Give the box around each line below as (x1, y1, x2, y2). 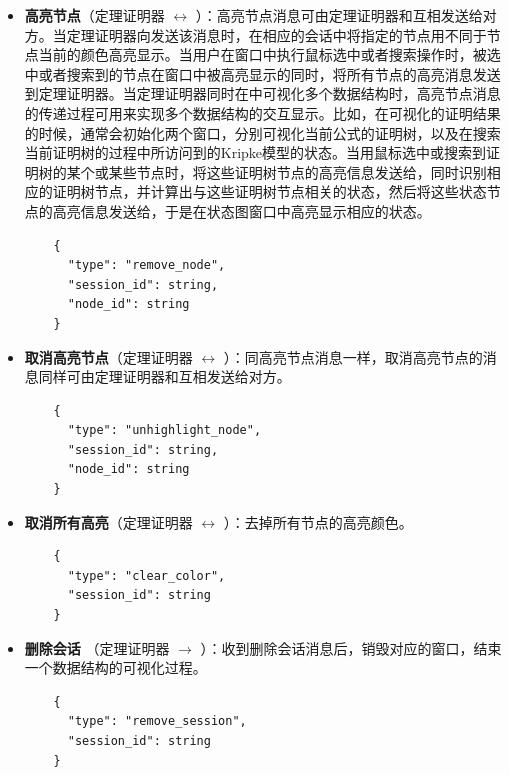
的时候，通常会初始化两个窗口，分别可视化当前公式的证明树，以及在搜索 (24, 122, 501, 143)
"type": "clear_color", (67, 568, 226, 583)
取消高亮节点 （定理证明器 (24, 346, 193, 367)
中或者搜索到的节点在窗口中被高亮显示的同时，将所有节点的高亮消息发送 (24, 63, 501, 84)
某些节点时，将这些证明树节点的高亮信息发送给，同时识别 (108, 161, 487, 182)
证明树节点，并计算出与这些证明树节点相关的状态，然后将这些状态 (52, 181, 487, 202)
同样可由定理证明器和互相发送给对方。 (38, 366, 291, 387)
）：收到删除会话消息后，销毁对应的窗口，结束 (200, 637, 502, 658)
